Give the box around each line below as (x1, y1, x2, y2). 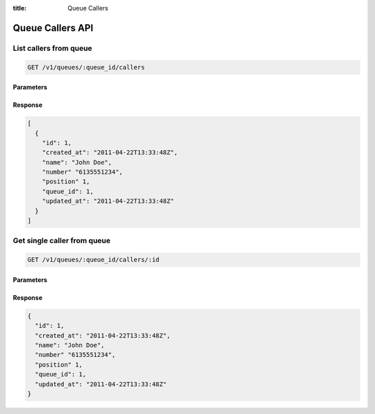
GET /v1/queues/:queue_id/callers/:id (27, 256, 160, 264)
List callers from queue (12, 43, 93, 53)
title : (12, 4, 27, 12)
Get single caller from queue (12, 236, 111, 246)
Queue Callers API (12, 22, 94, 34)
